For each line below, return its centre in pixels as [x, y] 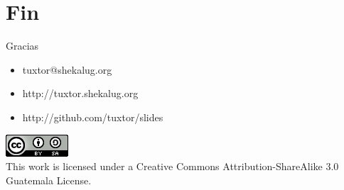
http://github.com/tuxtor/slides [93, 117]
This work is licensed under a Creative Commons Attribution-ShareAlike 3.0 [172, 166]
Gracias [22, 46]
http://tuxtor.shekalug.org [80, 93]
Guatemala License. [49, 180]
